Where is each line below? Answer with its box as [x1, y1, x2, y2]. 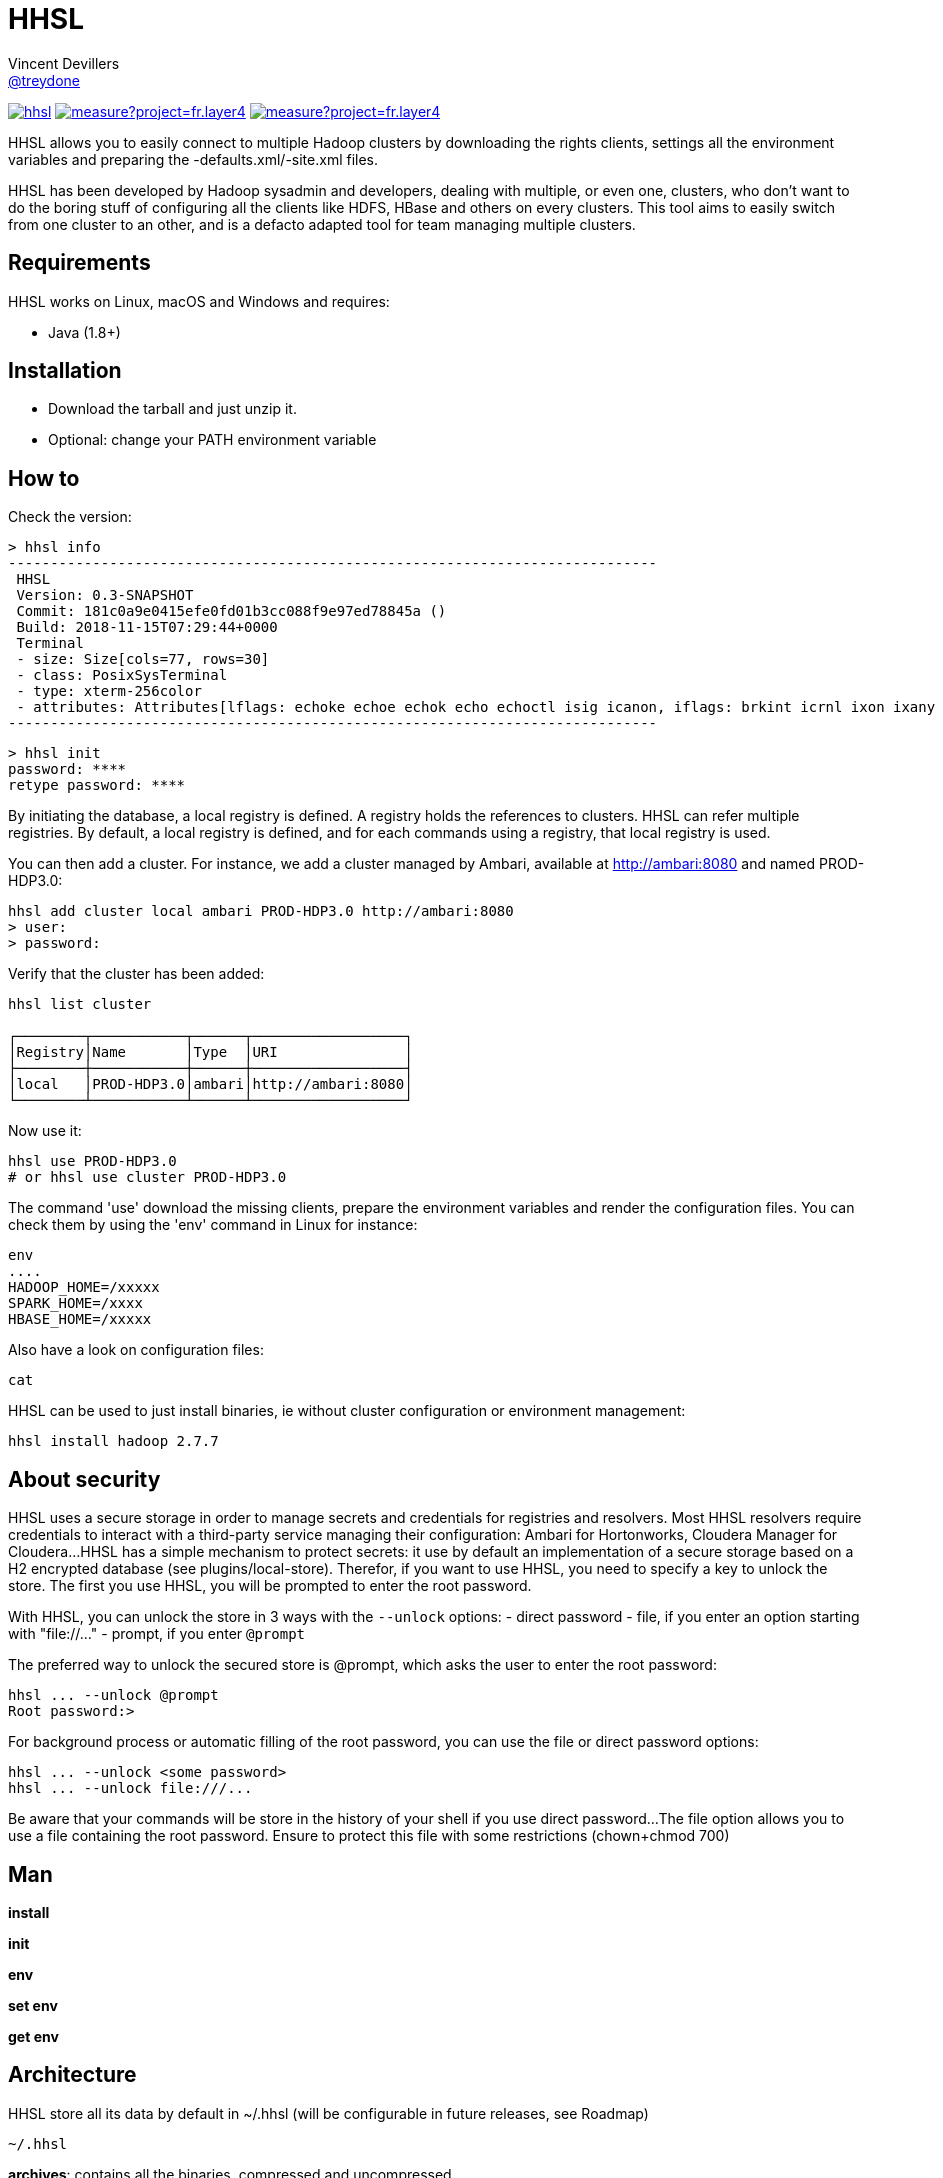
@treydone [8, 71, 81, 89]
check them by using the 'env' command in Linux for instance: [8, 1216, 418, 1234]
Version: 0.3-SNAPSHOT [16, 587, 194, 604]
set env [8, 1996, 58, 2014]
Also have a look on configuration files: [8, 1341, 264, 1359]
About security [8, 1466, 161, 1492]
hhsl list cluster [8, 996, 152, 1013]
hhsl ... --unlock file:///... [8, 1780, 253, 1797]
